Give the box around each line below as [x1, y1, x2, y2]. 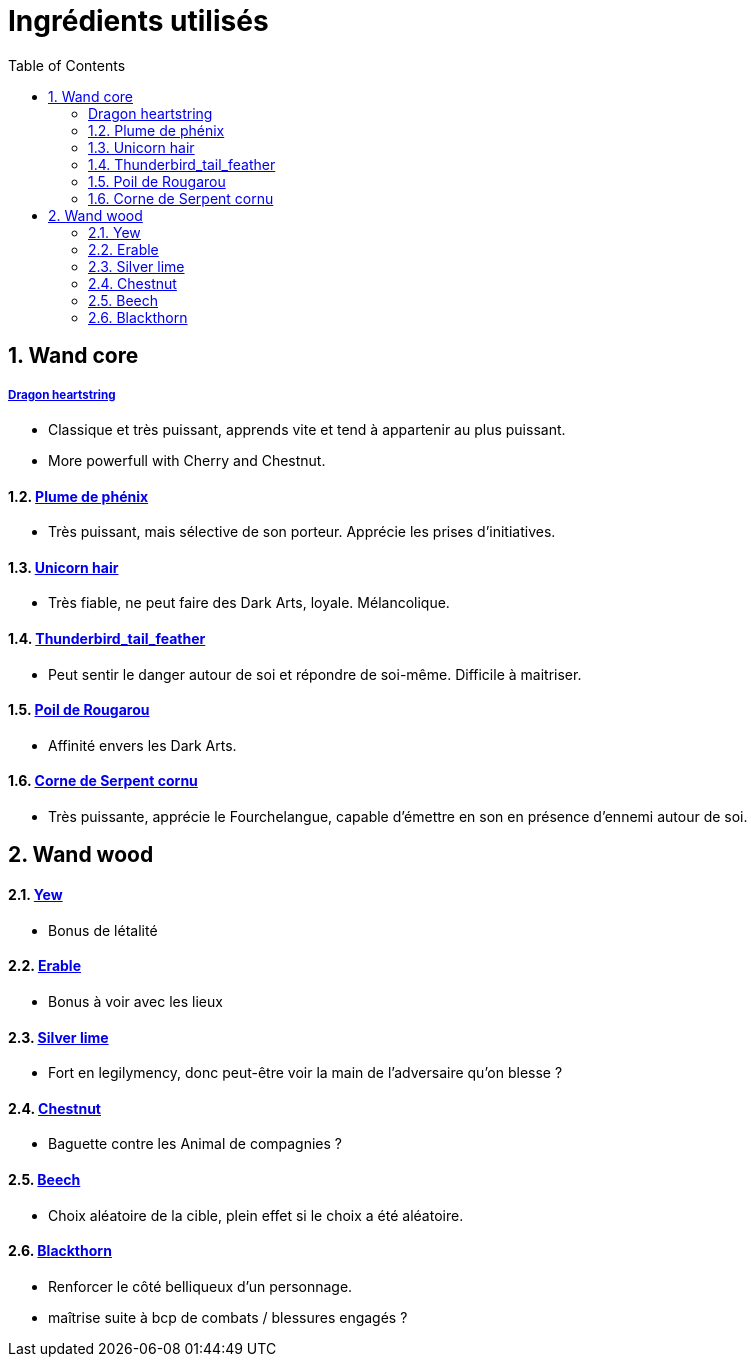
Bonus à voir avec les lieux [48, 992, 223, 1010]
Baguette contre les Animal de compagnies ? [48, 1135, 342, 1153]
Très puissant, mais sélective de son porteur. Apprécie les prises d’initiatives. [48, 523, 556, 541]
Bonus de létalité [48, 921, 158, 939]
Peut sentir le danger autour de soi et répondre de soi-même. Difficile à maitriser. [48, 665, 582, 683]
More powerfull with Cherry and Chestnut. [48, 451, 326, 469]
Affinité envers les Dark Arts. [48, 736, 237, 754]
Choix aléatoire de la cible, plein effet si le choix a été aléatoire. [48, 1206, 464, 1224]
